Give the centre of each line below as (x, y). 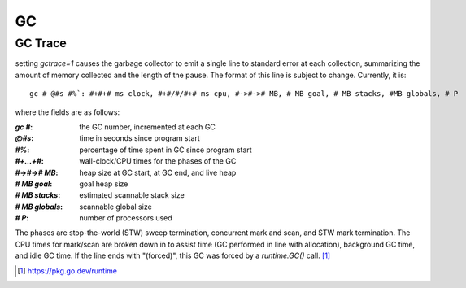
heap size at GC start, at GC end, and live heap (158, 172)
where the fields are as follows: (68, 112)
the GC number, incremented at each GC (147, 127)
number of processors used (126, 218)
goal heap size (104, 184)
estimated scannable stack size (132, 195)
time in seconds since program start (140, 138)
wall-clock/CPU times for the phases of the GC (158, 161)
